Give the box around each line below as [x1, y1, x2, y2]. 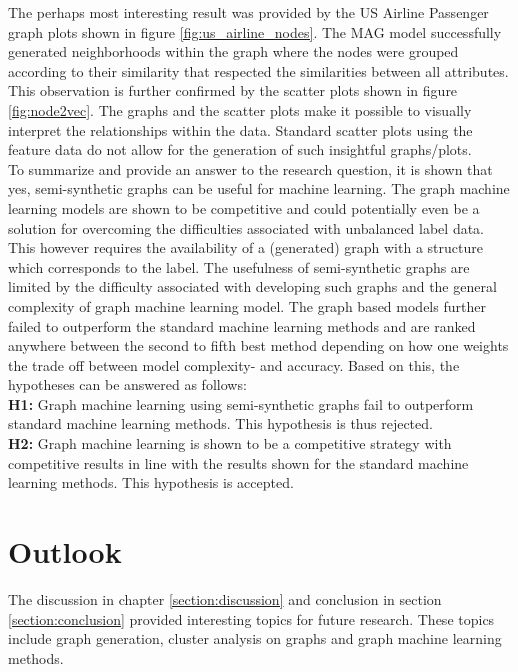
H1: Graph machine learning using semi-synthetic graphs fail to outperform [8, 393, 474, 414]
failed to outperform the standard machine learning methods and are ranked [8, 315, 476, 336]
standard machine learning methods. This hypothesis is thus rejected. [8, 413, 433, 434]
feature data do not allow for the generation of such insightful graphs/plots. [8, 139, 472, 160]
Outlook [8, 531, 122, 572]
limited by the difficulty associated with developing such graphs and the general [8, 276, 497, 297]
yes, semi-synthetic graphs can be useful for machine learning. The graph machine [8, 178, 510, 199]
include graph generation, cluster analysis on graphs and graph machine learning [8, 628, 502, 649]
